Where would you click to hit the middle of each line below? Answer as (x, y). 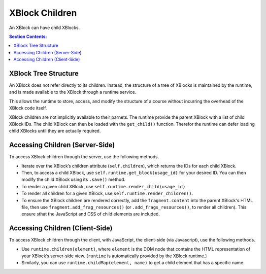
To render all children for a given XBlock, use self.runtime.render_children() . (107, 193)
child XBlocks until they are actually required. (55, 131)
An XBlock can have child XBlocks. (44, 28)
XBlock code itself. (28, 108)
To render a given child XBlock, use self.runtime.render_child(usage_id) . (104, 186)
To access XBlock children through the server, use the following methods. (84, 157)
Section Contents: (28, 36)
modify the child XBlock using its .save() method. (73, 179)
